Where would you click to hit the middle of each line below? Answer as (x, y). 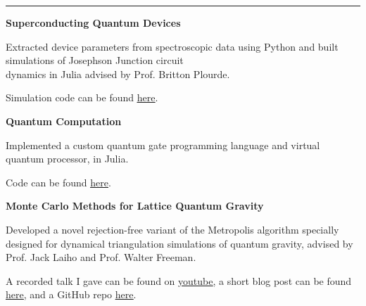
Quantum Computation (64, 121)
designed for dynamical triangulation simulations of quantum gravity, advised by (179, 243)
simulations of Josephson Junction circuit (95, 60)
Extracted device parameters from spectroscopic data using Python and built (172, 46)
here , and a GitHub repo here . (71, 294)
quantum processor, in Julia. (67, 159)
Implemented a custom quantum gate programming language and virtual (163, 145)
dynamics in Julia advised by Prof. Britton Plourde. (118, 74)
